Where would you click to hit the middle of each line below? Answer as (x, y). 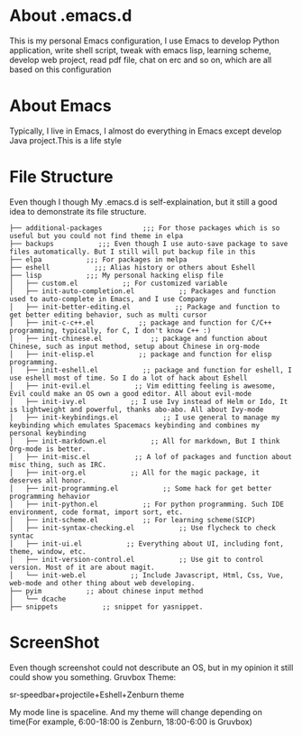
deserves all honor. (48, 480)
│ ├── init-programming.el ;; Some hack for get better (141, 488)
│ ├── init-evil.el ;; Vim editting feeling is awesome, (143, 386)
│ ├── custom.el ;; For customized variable (119, 283)
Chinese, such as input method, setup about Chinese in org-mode (134, 346)
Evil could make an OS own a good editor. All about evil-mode (131, 393)
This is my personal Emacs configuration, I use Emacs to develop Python (144, 41)
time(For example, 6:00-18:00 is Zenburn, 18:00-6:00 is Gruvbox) (131, 722)
